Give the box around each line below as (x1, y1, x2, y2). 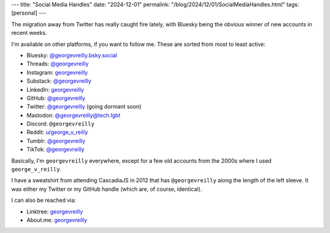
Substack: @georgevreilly (26, 77, 92, 85)
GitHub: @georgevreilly (26, 94, 86, 102)
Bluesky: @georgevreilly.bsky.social (26, 51, 117, 59)
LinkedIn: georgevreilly (26, 86, 84, 93)
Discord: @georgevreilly (26, 120, 95, 128)
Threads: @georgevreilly (26, 60, 89, 67)
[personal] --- (11, 9, 46, 17)
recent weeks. (11, 29, 47, 37)
